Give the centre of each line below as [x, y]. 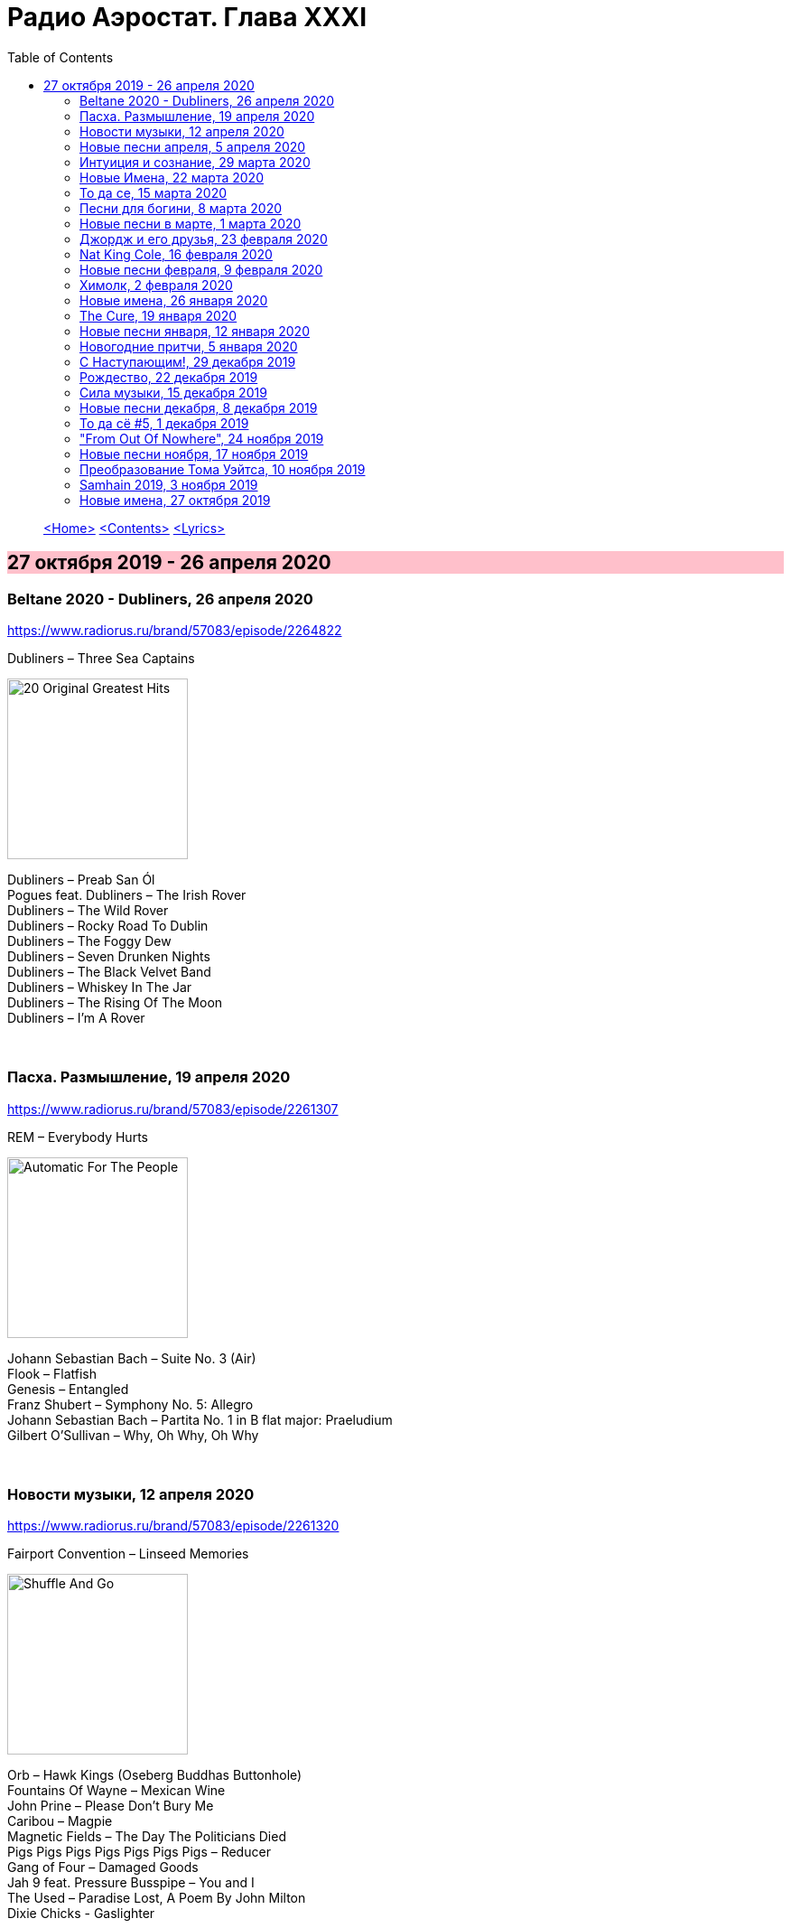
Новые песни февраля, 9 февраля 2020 [201, 269]
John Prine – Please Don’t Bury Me [111, 1806]
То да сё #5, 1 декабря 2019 [164, 423]
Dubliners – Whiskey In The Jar [100, 987]
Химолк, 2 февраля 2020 [156, 285]
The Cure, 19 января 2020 [158, 315]
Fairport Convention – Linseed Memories [128, 1554]
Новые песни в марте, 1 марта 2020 [191, 223]
